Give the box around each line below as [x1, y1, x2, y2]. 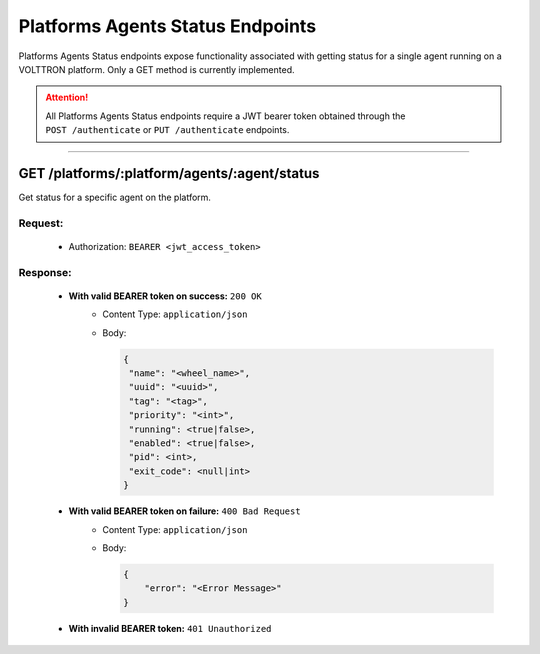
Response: [18, 265, 72, 279]
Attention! [45, 91, 89, 104]
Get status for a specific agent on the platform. [18, 191, 212, 204]
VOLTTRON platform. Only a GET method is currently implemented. [18, 63, 295, 75]
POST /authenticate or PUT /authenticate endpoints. [45, 124, 290, 136]
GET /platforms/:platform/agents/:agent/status [18, 165, 320, 182]
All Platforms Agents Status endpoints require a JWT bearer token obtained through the [45, 110, 406, 122]
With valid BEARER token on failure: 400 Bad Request [68, 505, 301, 517]
